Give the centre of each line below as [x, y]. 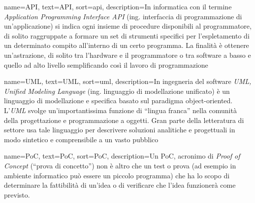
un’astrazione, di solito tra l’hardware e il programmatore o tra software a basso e [127, 55]
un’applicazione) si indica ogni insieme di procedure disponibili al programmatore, [128, 26]
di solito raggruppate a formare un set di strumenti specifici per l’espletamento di [127, 35]
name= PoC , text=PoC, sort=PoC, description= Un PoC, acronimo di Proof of [122, 156]
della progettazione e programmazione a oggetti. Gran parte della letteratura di [124, 120]
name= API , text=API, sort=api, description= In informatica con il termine [118, 6]
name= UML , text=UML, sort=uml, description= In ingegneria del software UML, [128, 81]
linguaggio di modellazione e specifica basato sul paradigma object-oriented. [118, 101]
